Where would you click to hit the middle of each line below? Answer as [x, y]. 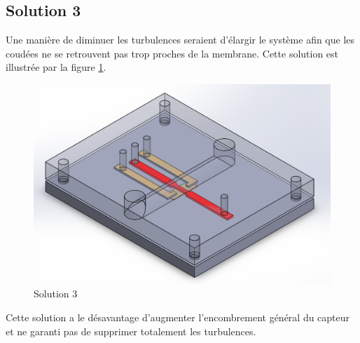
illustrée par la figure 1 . [56, 67]
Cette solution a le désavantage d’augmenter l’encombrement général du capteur [178, 317]
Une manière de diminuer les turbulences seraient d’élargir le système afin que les [180, 40]
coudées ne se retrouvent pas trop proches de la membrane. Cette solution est [172, 53]
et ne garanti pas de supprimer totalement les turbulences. [131, 331]
